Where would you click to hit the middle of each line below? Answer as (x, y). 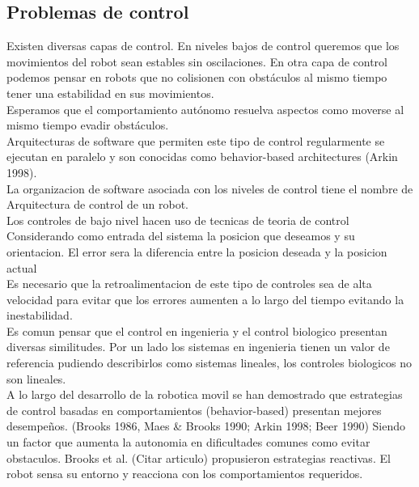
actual (22, 267)
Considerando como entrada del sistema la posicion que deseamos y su (181, 236)
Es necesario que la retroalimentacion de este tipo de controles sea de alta (189, 284)
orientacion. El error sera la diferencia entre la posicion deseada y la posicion (197, 251)
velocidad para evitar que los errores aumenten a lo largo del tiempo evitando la (205, 299)
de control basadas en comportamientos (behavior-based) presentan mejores (194, 410)
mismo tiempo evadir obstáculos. (88, 125)
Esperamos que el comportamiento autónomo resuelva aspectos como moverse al (205, 109)
